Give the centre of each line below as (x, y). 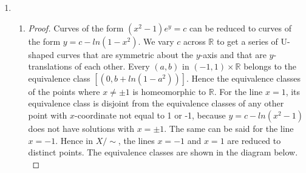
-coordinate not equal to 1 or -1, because (150, 115)
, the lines (136, 140)
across (194, 41)
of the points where (64, 91)
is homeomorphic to (169, 91)
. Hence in (74, 140)
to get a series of (247, 41)
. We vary (156, 41)
